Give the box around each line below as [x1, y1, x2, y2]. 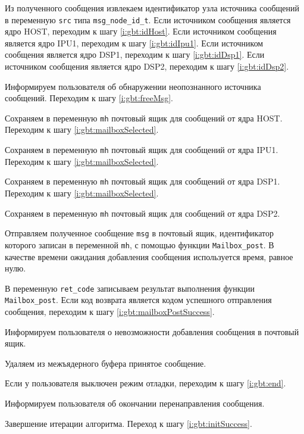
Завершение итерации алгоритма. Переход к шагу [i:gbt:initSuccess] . [5, 417, 252, 429]
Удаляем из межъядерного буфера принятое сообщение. [5, 357, 206, 369]
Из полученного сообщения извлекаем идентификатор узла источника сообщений [5, 2, 299, 14]
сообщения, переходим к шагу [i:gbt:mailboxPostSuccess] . [5, 305, 215, 318]
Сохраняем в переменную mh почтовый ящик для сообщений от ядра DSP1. [5, 175, 280, 188]
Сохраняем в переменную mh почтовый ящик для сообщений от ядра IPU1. [5, 143, 278, 156]
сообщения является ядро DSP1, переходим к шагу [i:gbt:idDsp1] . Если [5, 48, 265, 61]
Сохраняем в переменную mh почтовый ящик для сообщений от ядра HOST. [5, 111, 283, 124]
